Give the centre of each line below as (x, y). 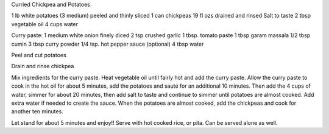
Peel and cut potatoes (39, 55)
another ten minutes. (37, 111)
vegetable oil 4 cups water (45, 24)
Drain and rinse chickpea (43, 66)
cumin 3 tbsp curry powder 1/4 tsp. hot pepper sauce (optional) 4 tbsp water (108, 44)
